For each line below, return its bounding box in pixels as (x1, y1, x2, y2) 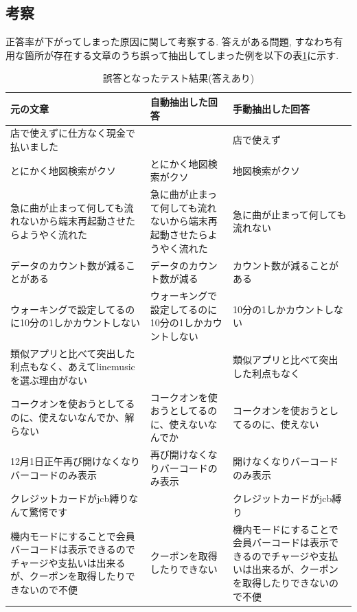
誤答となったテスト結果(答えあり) (102, 71, 255, 85)
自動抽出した (150, 94, 208, 109)
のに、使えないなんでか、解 (10, 410, 135, 424)
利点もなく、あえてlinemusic (10, 359, 135, 374)
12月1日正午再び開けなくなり (10, 454, 140, 468)
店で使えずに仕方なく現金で (10, 126, 135, 140)
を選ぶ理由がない (10, 372, 87, 387)
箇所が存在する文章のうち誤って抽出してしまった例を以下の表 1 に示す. (24, 47, 339, 62)
